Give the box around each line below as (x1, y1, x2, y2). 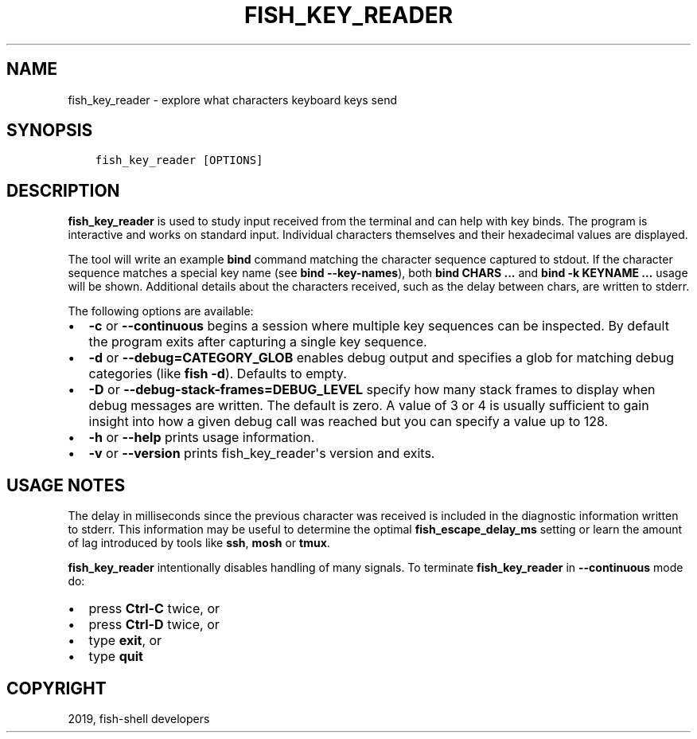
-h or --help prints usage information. (88, 429, 315, 446)
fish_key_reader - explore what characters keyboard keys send (68, 92, 398, 107)
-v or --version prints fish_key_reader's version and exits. (88, 445, 435, 462)
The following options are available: (68, 304, 254, 319)
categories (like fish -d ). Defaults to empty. (88, 366, 347, 382)
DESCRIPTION (6, 180, 120, 201)
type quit (88, 648, 143, 665)
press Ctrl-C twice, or (88, 600, 220, 617)
